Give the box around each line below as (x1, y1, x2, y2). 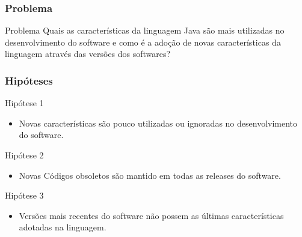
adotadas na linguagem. (19, 221, 106, 233)
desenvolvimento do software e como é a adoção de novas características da (5, 35, 281, 48)
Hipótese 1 (5, 97, 44, 109)
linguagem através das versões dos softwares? (5, 47, 171, 60)
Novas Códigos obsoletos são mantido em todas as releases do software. (19, 169, 281, 181)
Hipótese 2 (5, 149, 44, 161)
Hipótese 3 (5, 189, 44, 202)
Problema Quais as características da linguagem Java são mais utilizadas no (5, 24, 285, 37)
